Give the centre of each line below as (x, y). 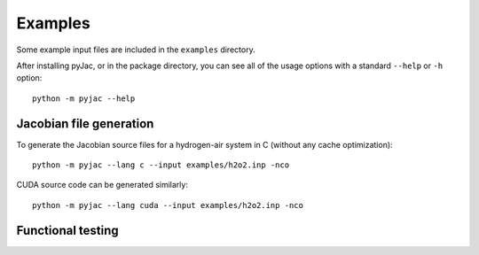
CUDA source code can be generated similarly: (102, 185)
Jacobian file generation (85, 124)
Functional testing (67, 230)
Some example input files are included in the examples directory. (136, 50)
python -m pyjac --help (84, 98)
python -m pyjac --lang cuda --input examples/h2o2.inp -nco (168, 205)
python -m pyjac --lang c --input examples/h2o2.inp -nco (161, 165)
